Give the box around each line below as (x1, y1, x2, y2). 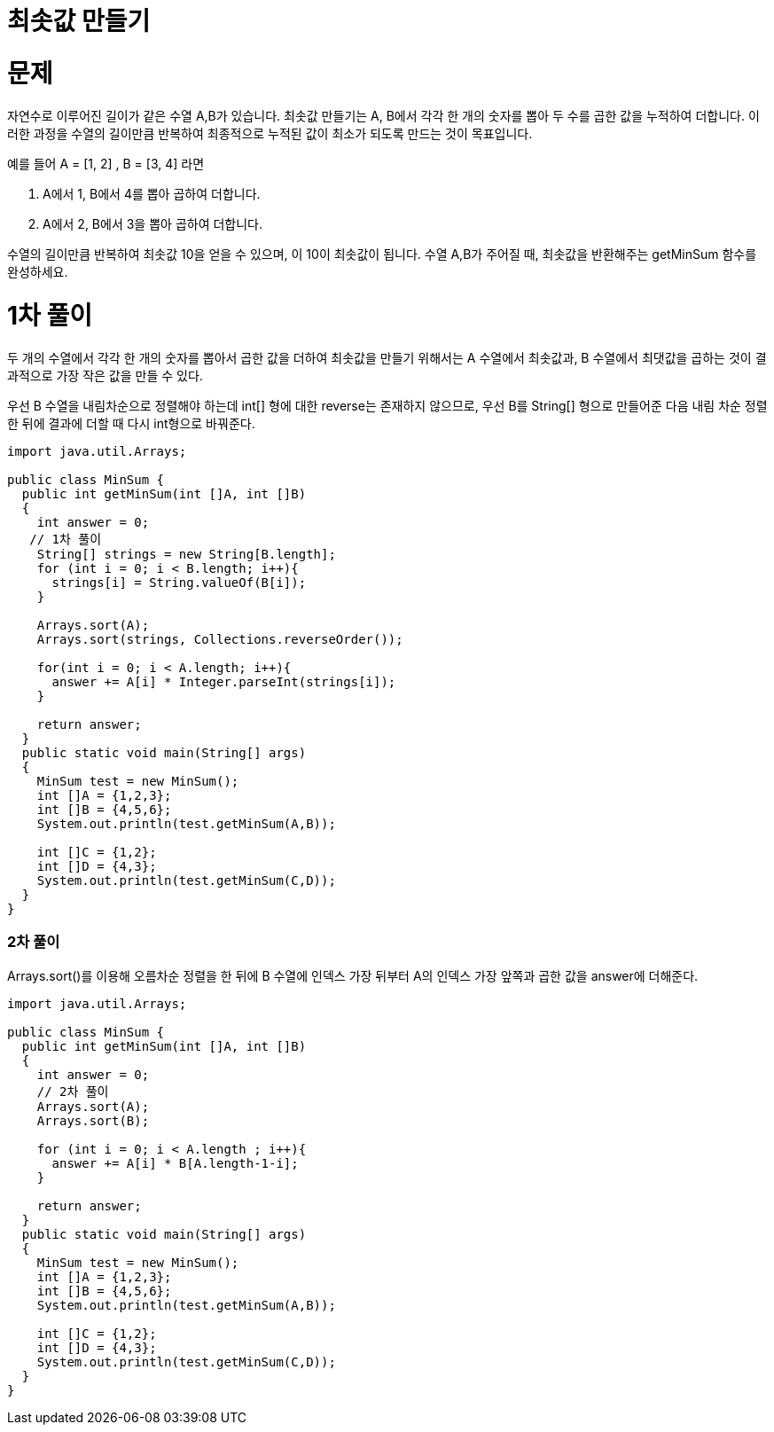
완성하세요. (7, 263, 68, 279)
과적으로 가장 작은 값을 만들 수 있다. (7, 368, 203, 383)
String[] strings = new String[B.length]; (36, 547, 336, 561)
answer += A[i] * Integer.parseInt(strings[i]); (51, 675, 396, 689)
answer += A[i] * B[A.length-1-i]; (51, 1155, 299, 1170)
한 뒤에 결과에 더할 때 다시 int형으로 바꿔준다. (7, 416, 255, 431)
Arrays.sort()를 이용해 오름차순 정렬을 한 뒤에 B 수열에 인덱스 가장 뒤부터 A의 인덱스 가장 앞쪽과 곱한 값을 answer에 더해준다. (7, 967, 699, 983)
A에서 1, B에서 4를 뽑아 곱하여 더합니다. (43, 185, 261, 201)
